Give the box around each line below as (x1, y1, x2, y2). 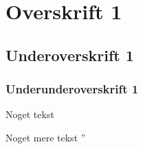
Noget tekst (5, 107, 54, 122)
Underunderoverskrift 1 (5, 80, 139, 98)
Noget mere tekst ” (5, 130, 86, 144)
